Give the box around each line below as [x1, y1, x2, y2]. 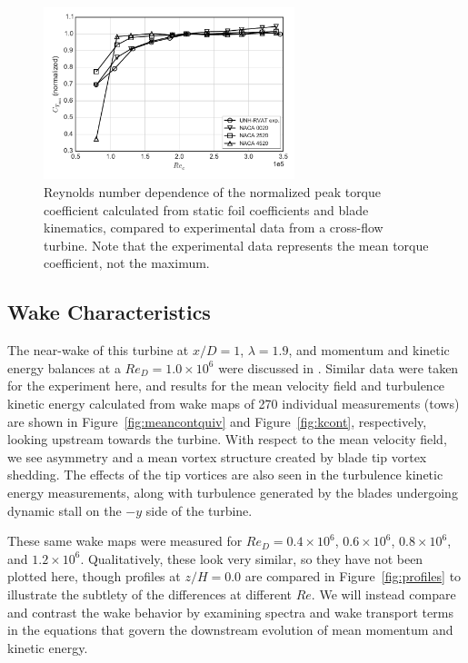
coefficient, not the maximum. [44, 253, 210, 272]
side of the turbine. [145, 500, 253, 520]
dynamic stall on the [7, 500, 122, 520]
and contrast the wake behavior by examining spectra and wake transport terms [7, 602, 453, 621]
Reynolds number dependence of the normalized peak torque [44, 183, 382, 202]
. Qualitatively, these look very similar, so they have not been [80, 549, 423, 568]
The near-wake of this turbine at [7, 341, 189, 360]
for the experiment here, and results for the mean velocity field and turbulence [7, 376, 445, 395]
